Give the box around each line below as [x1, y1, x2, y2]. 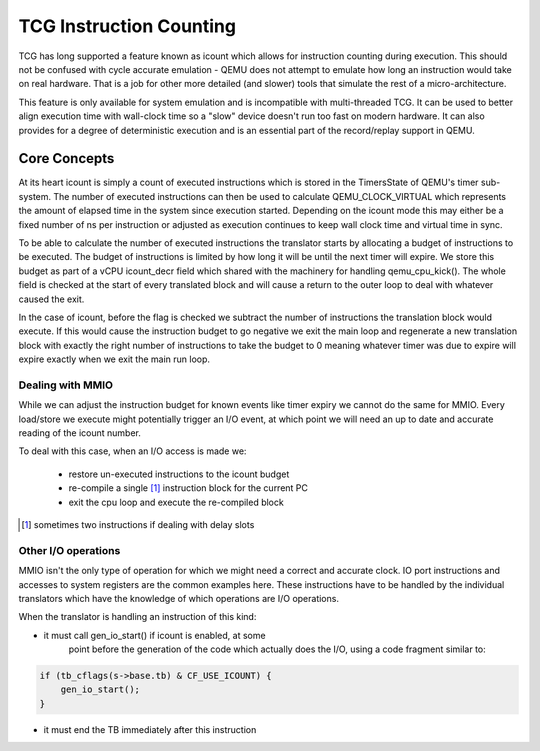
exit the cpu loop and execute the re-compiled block [68, 496, 284, 508]
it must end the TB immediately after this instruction [43, 723, 257, 735]
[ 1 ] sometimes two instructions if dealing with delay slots [21, 518, 255, 530]
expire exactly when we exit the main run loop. [18, 353, 210, 365]
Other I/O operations [18, 543, 121, 557]
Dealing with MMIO [18, 378, 114, 392]
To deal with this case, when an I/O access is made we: [18, 445, 247, 457]
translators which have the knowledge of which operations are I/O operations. [18, 592, 340, 604]
